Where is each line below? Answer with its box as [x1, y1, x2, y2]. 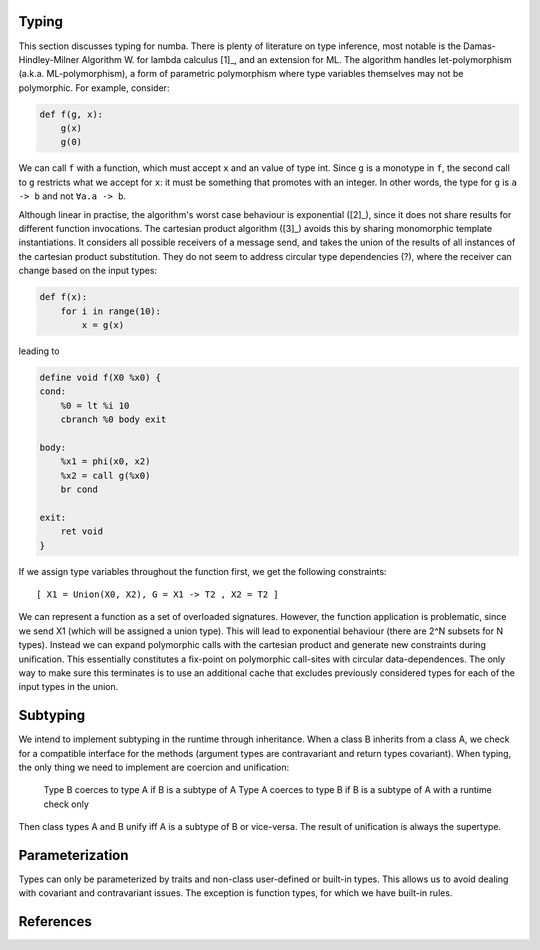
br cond [60, 484, 99, 495]
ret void [60, 526, 104, 537]
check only [43, 798, 90, 810]
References [18, 913, 92, 930]
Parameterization [18, 846, 129, 864]
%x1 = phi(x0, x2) [60, 456, 151, 467]
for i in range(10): [60, 305, 162, 317]
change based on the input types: [18, 265, 158, 277]
